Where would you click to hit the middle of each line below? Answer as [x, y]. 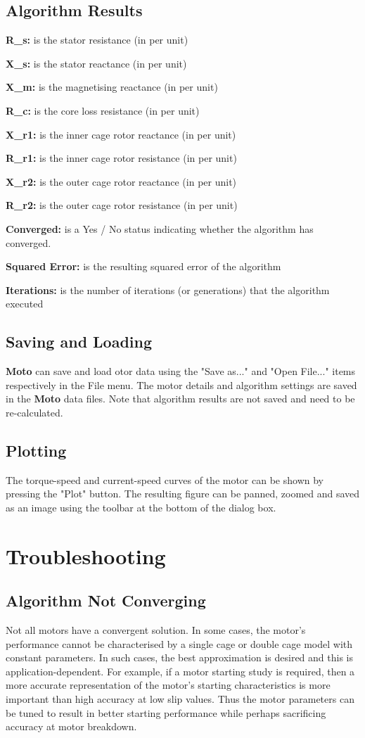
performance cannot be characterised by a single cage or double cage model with [179, 643]
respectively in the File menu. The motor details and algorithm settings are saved [181, 384]
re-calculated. [34, 412]
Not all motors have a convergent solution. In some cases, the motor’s [156, 630]
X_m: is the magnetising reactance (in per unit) [112, 87]
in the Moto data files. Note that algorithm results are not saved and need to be [180, 399]
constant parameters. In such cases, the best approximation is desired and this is [180, 657]
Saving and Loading [79, 342]
